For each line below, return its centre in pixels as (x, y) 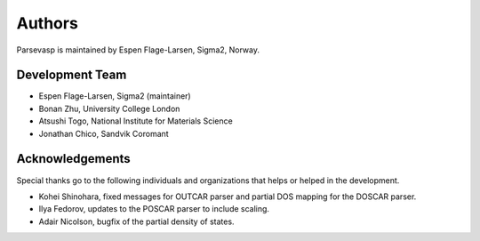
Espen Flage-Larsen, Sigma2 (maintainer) (115, 96)
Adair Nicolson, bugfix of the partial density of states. (136, 221)
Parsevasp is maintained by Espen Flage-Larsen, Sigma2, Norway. (138, 50)
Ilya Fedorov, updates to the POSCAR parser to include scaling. (154, 209)
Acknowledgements (73, 159)
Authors (48, 23)
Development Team (72, 75)
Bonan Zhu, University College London (109, 108)
